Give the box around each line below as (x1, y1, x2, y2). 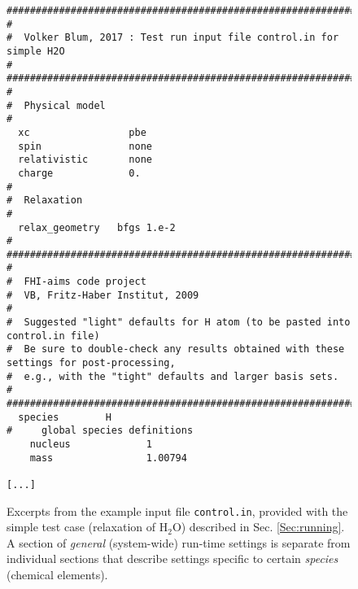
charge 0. (18, 167, 141, 179)
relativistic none (18, 154, 152, 166)
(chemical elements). (7, 566, 108, 583)
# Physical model (7, 99, 106, 111)
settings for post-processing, (7, 357, 176, 369)
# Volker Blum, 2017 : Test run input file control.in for (7, 32, 339, 44)
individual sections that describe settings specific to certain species (7, 550, 338, 567)
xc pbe (18, 126, 146, 138)
